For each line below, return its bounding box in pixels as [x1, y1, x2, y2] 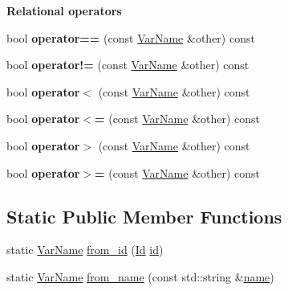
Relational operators [6, 2, 122, 18]
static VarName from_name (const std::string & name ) [6, 268, 274, 285]
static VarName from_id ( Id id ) [6, 241, 164, 258]
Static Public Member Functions [6, 203, 282, 228]
